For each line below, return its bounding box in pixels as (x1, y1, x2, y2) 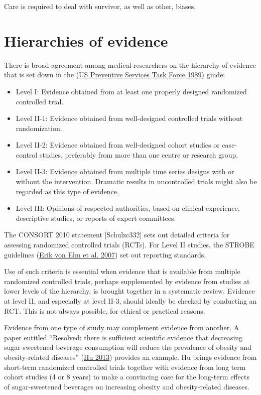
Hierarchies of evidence (4, 30, 168, 51)
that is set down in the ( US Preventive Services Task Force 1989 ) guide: (4, 69, 225, 80)
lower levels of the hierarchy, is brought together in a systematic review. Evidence (4, 286, 255, 296)
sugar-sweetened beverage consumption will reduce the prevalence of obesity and (4, 342, 252, 352)
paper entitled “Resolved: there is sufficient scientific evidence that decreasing (4, 332, 243, 342)
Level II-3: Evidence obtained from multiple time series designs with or (16, 166, 234, 177)
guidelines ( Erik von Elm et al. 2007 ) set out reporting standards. (4, 249, 206, 259)
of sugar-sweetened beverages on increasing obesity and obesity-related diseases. (4, 381, 249, 391)
